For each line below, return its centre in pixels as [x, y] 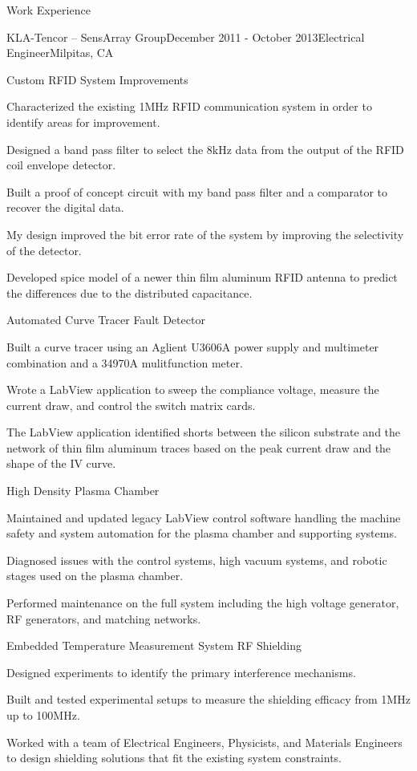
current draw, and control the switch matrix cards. [131, 405]
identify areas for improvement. [83, 122]
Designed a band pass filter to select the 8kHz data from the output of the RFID [205, 149]
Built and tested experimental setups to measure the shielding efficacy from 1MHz [208, 699]
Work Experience [49, 10]
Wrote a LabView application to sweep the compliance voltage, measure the [193, 390]
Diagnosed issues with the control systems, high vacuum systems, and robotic [197, 560]
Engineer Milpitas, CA [60, 53]
